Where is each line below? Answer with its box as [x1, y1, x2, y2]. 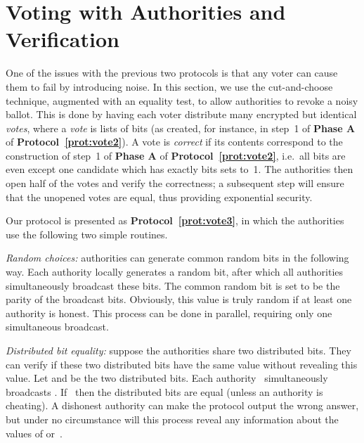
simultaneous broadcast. [6, 319, 109, 334]
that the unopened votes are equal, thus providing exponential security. [6, 189, 313, 204]
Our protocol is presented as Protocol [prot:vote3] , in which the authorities [6, 213, 344, 228]
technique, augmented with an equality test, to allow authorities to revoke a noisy [6, 93, 358, 108]
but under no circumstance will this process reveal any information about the [6, 411, 339, 426]
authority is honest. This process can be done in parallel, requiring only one [6, 305, 332, 320]
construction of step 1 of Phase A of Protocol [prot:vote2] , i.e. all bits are [6, 148, 346, 162]
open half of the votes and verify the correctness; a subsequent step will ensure [6, 176, 344, 191]
